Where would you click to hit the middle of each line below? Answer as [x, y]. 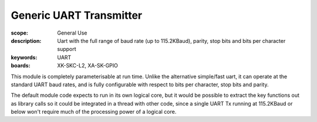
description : [26, 40]
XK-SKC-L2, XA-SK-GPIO [88, 66]
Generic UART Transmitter [77, 15]
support [67, 49]
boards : [21, 66]
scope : [20, 33]
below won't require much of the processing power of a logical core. [94, 112]
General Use [72, 33]
